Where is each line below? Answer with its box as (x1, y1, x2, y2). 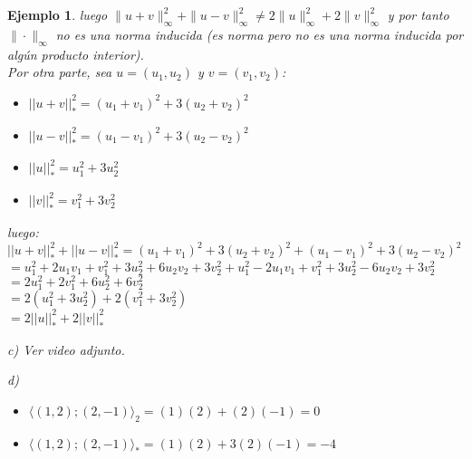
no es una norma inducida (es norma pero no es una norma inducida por (55, 24, 464, 43)
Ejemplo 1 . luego (7, 5, 108, 24)
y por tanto (387, 5, 449, 24)
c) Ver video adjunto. (7, 339, 125, 359)
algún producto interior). (7, 44, 144, 63)
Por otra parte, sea (7, 62, 112, 81)
